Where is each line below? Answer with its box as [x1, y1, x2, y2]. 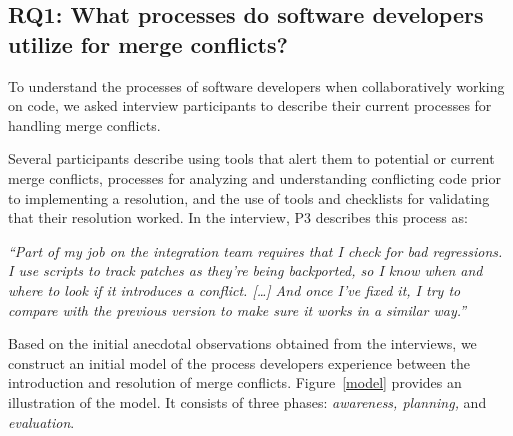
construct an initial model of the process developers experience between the [8, 352, 471, 373]
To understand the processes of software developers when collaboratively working [8, 75, 505, 96]
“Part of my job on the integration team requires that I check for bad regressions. [8, 240, 503, 261]
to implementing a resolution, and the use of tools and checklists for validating [8, 187, 490, 208]
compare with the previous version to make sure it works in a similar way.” [8, 299, 467, 320]
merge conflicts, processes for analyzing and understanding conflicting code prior [8, 167, 501, 188]
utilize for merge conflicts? [8, 28, 288, 59]
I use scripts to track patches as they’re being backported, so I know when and [8, 260, 483, 281]
